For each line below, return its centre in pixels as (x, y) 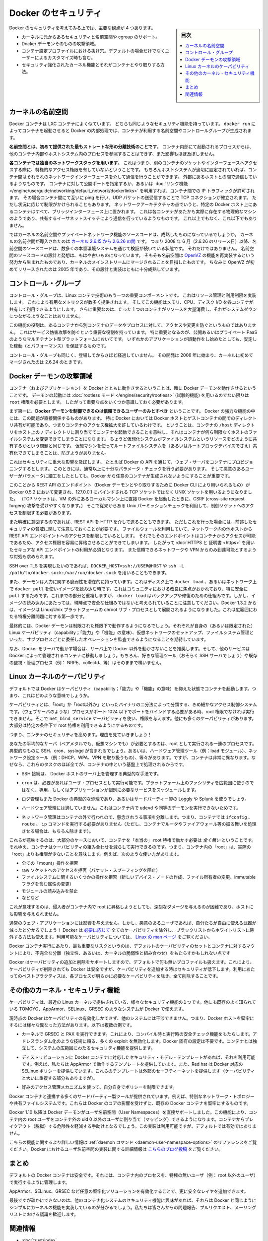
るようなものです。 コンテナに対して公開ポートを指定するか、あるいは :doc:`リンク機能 (99, 184)
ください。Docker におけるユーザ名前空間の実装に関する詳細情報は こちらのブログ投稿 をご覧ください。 (116, 1149)
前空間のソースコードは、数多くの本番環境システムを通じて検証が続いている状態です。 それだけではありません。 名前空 (132, 248)
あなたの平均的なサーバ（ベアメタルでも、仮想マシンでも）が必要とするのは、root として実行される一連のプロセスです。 (133, 744)
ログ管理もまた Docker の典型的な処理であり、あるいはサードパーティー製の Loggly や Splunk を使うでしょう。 (135, 799)
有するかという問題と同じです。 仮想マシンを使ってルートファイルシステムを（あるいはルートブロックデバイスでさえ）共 (133, 446)
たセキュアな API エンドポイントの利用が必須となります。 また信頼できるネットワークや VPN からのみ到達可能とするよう (133, 550)
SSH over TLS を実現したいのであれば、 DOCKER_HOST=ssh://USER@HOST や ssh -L (97, 565)
